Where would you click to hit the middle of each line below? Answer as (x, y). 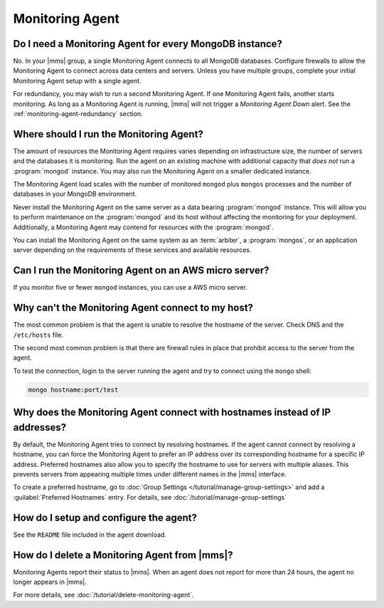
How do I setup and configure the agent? (105, 517)
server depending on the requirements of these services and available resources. (132, 250)
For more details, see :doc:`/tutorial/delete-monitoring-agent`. (104, 595)
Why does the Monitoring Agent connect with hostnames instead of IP (172, 413)
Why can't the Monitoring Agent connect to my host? (133, 308)
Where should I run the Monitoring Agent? (108, 134)
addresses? (40, 427)
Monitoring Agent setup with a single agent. (77, 80)
